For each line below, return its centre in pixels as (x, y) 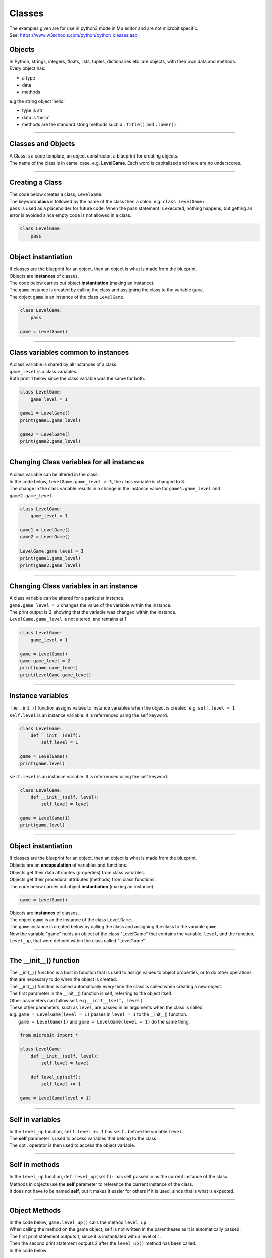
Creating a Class (36, 182)
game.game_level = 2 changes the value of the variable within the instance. (90, 605)
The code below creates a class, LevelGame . (56, 194)
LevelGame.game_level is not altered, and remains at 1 (68, 619)
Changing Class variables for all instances (77, 462)
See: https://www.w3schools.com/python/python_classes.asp (73, 35)
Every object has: (27, 68)
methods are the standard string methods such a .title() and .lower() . (100, 124)
